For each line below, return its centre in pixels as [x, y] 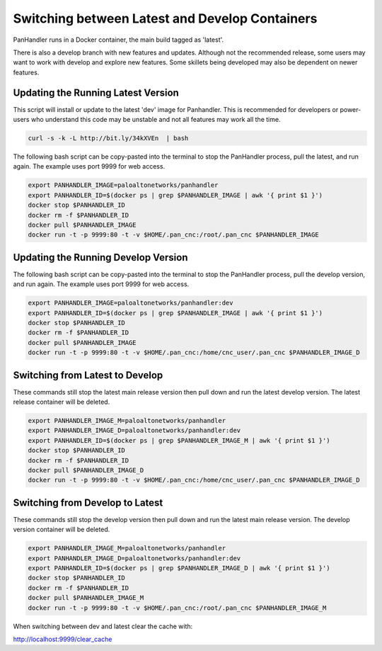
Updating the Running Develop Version [100, 257]
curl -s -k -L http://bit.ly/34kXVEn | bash [108, 138]
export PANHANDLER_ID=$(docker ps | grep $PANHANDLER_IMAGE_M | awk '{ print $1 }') [179, 440]
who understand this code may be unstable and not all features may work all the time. [156, 120]
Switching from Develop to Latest [88, 503]
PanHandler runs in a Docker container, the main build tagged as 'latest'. [118, 40]
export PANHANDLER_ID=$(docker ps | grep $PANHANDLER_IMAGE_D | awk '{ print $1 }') [179, 568]
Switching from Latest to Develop [88, 375]
